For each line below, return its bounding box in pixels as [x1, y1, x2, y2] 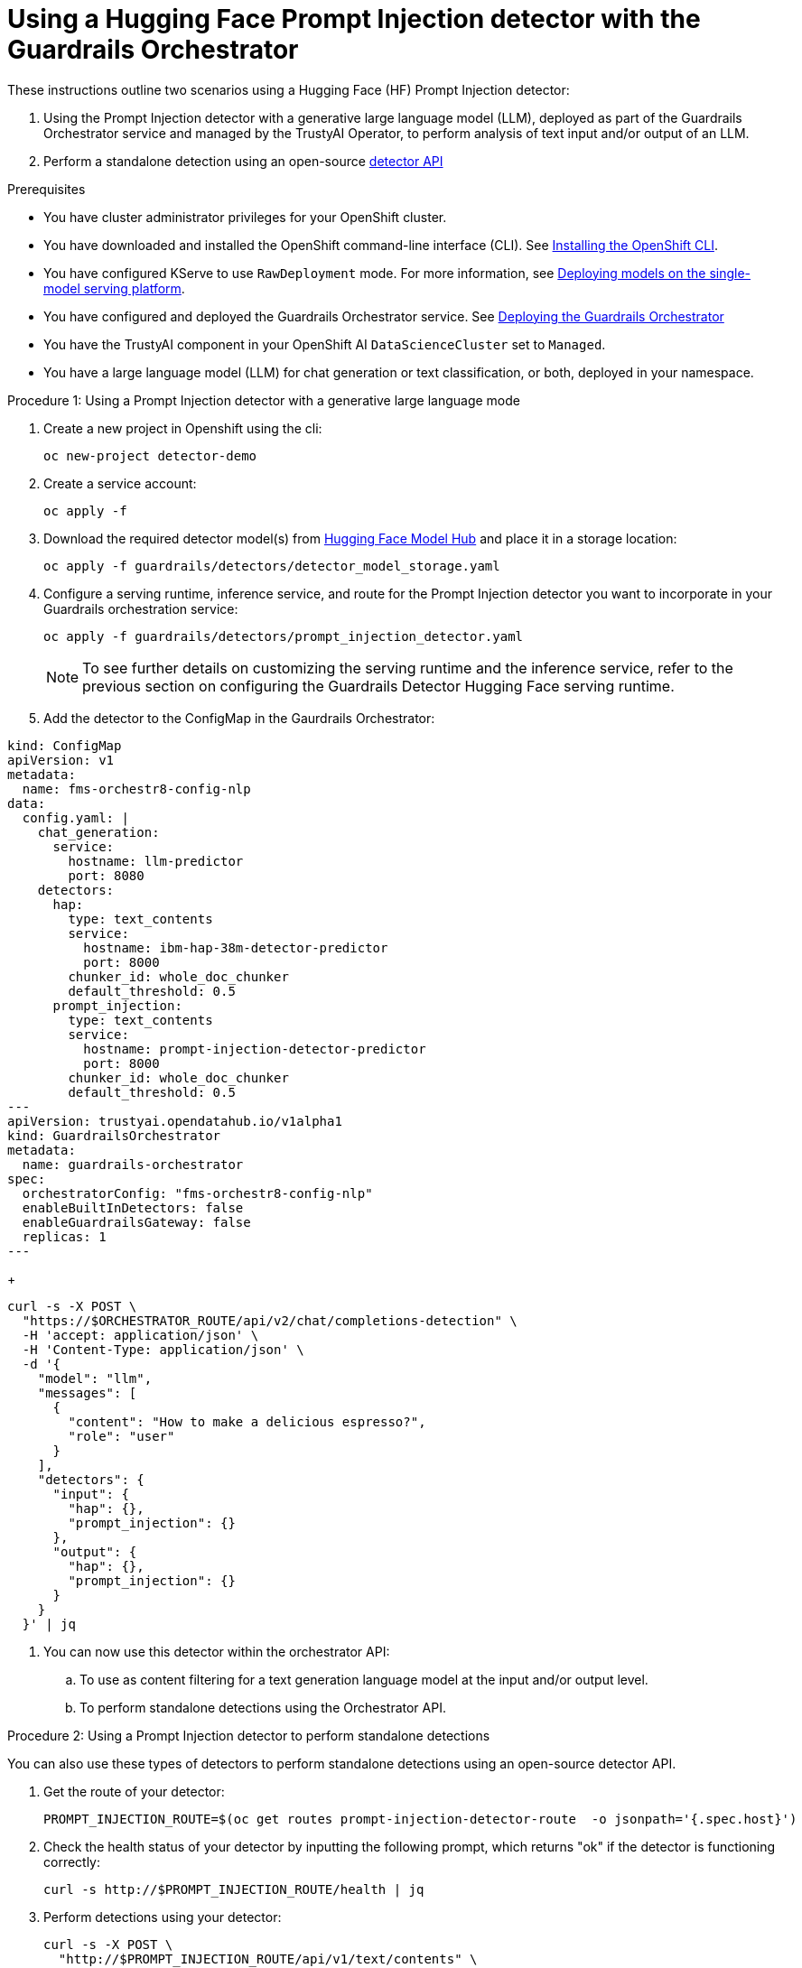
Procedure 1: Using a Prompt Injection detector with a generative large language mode [7, 392, 520, 408]
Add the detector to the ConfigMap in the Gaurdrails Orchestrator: [43, 710, 435, 726]
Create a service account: [43, 475, 197, 491]
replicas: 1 [22, 1229, 107, 1244]
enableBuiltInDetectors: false [22, 1200, 244, 1215]
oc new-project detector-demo [43, 448, 257, 463]
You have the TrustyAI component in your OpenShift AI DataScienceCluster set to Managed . [43, 336, 606, 352]
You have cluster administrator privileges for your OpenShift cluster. [43, 209, 447, 225]
